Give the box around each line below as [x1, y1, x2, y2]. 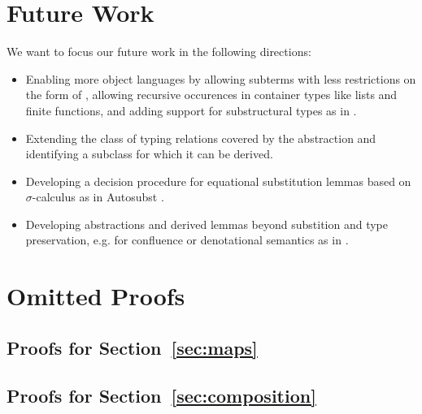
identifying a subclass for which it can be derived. [25, 145, 273, 162]
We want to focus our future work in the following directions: [7, 43, 311, 60]
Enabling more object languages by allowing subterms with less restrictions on [25, 70, 416, 87]
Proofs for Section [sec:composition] [7, 382, 316, 408]
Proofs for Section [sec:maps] [7, 334, 258, 360]
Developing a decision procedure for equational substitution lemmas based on [25, 172, 411, 189]
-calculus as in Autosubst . [32, 188, 164, 205]
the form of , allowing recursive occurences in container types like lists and [25, 86, 398, 103]
